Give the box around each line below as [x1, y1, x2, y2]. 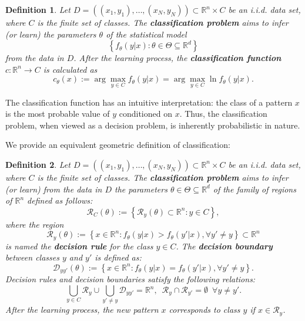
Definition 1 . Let [5, 4, 71, 15]
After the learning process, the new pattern [5, 303, 159, 316]
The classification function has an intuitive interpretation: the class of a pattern [5, 96, 293, 108]
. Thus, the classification [179, 107, 267, 120]
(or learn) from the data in [5, 183, 102, 195]
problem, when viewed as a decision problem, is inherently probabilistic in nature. [5, 119, 300, 131]
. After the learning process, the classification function [73, 52, 281, 64]
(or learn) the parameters [5, 28, 96, 40]
